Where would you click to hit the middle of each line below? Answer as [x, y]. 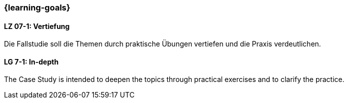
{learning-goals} [37, 7]
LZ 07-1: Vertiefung [37, 26]
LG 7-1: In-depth [31, 61]
